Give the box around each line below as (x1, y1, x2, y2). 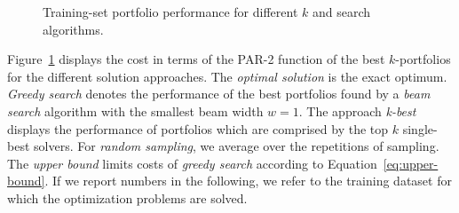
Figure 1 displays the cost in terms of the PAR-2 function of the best (7, 50, 385, 68)
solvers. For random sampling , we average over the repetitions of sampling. (34, 137, 439, 155)
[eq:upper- (383, 154, 439, 172)
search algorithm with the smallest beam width (7, 101, 264, 120)
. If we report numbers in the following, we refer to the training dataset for (44, 171, 452, 190)
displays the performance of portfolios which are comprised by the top (7, 119, 389, 138)
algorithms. (43, 20, 104, 38)
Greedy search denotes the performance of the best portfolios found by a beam (7, 84, 431, 103)
